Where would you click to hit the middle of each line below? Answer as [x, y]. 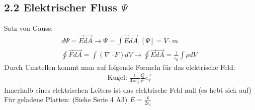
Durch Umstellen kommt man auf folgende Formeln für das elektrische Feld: [120, 67]
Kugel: [117, 78]
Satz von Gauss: [29, 28]
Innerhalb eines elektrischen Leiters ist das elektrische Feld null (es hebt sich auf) [128, 89]
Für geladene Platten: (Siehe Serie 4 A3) [66, 99]
